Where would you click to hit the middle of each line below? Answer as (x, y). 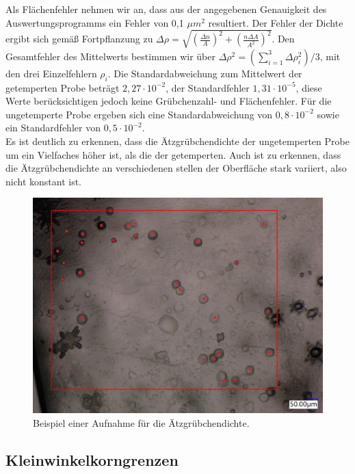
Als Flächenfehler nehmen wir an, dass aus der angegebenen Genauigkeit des (166, 9)
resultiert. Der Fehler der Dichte (276, 22)
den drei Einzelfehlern (51, 73)
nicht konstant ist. (43, 181)
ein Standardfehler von (53, 128)
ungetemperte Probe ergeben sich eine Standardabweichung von (139, 114)
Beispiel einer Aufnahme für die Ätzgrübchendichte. (141, 422)
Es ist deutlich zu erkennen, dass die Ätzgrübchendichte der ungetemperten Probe (177, 141)
